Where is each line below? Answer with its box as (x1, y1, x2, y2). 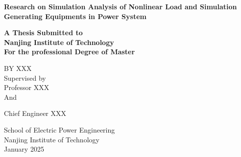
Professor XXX (4, 82, 49, 92)
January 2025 (4, 144, 44, 154)
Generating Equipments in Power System (4, 11, 146, 21)
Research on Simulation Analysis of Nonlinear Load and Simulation (4, 1, 237, 11)
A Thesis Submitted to (4, 27, 83, 38)
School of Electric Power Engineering (4, 124, 115, 135)
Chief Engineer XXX (4, 108, 67, 118)
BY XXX (4, 63, 32, 73)
